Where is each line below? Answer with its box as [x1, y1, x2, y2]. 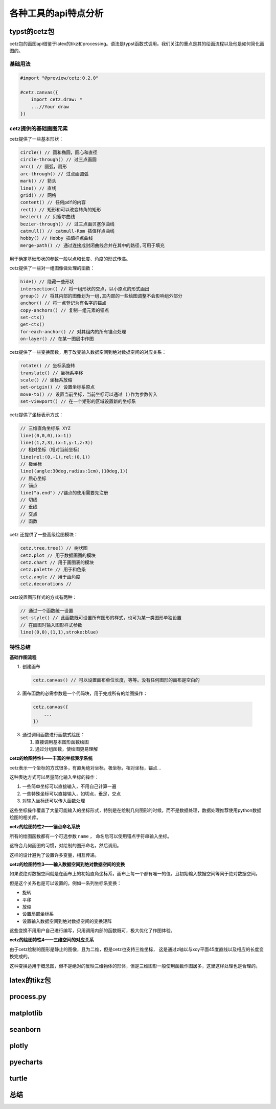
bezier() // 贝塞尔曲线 [20, 214, 75, 220]
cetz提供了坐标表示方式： [9, 412, 64, 418]
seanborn [9, 1025, 41, 1034]
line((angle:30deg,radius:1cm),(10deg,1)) [20, 468, 128, 474]
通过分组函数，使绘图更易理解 [35, 745, 98, 752]
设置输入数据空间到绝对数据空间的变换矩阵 [22, 918, 112, 924]
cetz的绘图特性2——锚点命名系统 [9, 824, 80, 830]
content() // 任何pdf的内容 [20, 199, 86, 206]
